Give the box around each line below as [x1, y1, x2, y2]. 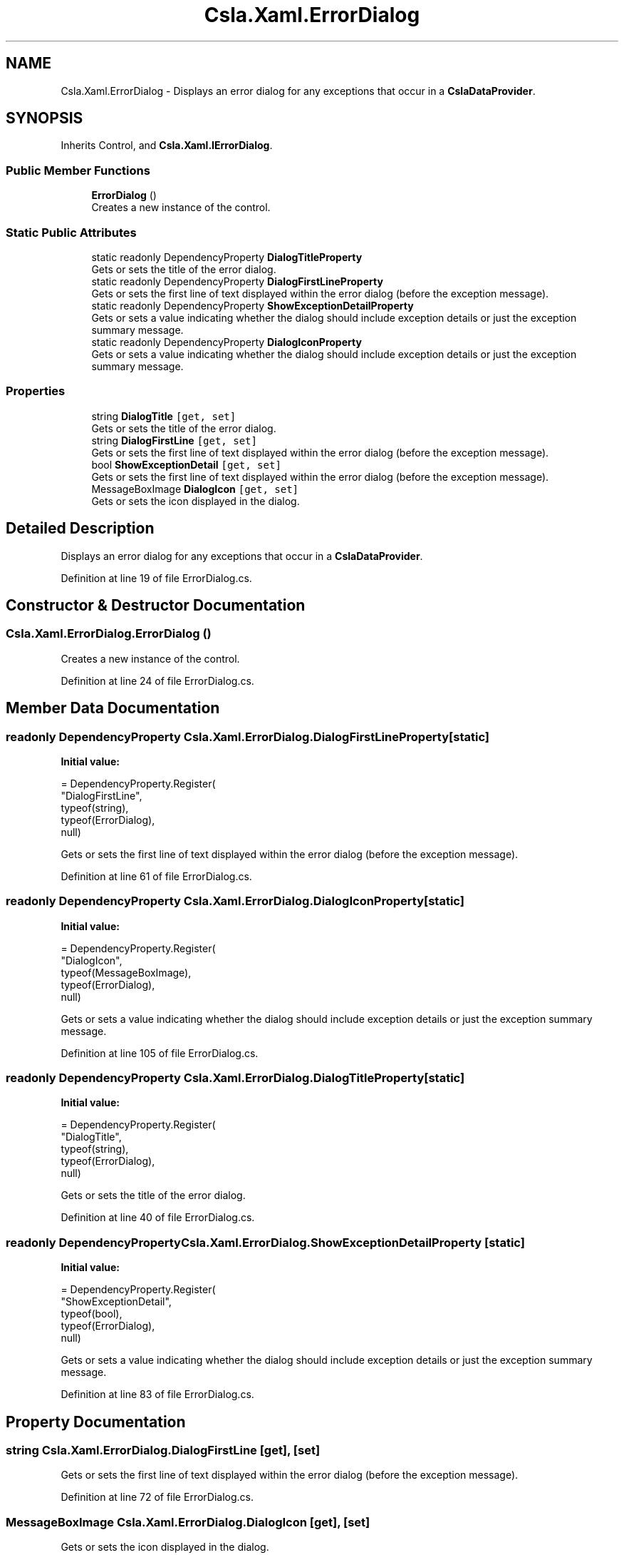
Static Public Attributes [6, 225, 137, 240]
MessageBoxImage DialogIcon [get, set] [91, 482, 299, 495]
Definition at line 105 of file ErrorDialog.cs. [61, 1046, 259, 1059]
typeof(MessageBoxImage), [61, 966, 192, 979]
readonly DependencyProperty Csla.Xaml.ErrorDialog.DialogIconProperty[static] [6, 894, 464, 909]
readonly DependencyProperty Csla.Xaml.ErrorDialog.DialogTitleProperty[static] [6, 1071, 465, 1086]
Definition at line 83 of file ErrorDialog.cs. [61, 1388, 254, 1401]
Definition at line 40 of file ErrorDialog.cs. [61, 1211, 255, 1224]
